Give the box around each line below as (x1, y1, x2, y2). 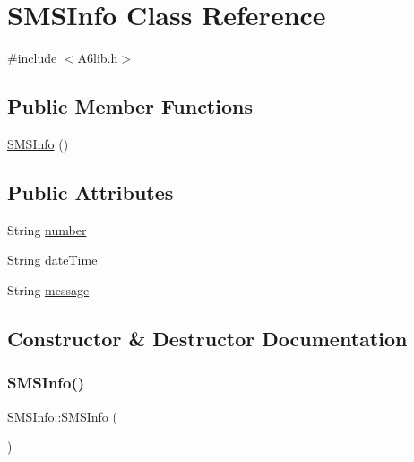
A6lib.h (77, 48, 118, 67)
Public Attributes (7, 178, 174, 205)
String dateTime (7, 250, 98, 269)
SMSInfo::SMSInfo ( (7, 406, 117, 425)
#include (7, 48, 57, 67)
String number (7, 220, 87, 239)
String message (7, 280, 90, 299)
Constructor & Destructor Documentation (7, 324, 408, 352)
